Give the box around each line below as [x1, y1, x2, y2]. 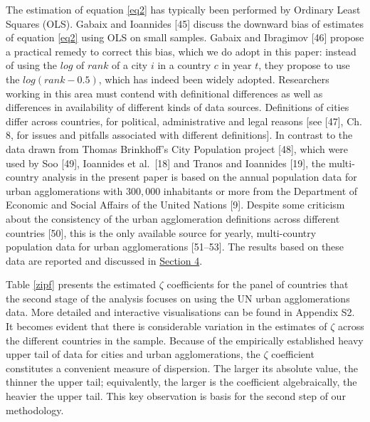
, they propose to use [258, 58, 350, 73]
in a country [157, 58, 211, 73]
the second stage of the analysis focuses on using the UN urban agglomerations [6, 290, 350, 305]
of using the [6, 58, 58, 73]
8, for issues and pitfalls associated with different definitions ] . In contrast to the [6, 127, 353, 142]
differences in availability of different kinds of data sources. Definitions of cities [6, 100, 349, 115]
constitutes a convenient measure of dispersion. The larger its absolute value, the [6, 360, 358, 375]
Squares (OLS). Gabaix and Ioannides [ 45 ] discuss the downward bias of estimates [6, 16, 364, 31]
